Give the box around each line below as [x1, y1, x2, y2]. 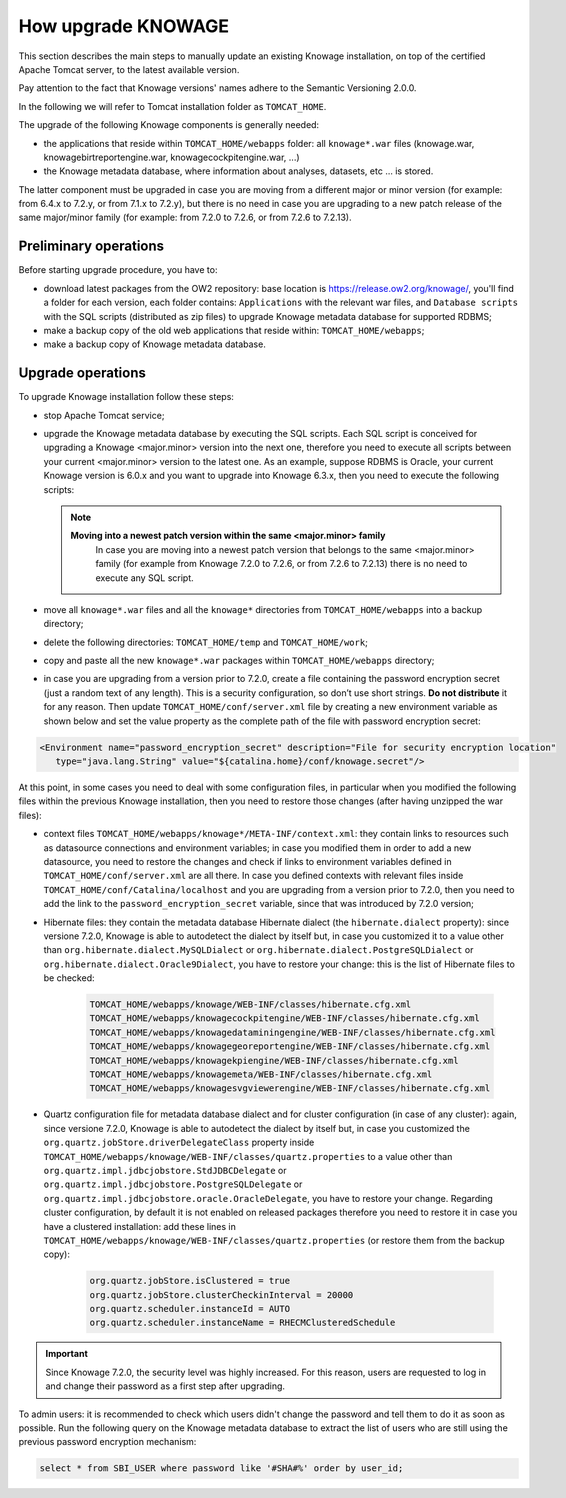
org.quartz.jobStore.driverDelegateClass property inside [43, 1136, 315, 1149]
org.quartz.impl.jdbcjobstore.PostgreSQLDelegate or [43, 1178, 303, 1190]
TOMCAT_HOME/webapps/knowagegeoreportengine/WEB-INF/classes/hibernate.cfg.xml [89, 1041, 491, 1052]
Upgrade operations [18, 365, 147, 382]
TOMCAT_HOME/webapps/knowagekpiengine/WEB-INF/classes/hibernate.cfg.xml [89, 1055, 459, 1066]
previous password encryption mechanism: [18, 1436, 197, 1448]
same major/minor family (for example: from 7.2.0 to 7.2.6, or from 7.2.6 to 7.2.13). [18, 211, 352, 224]
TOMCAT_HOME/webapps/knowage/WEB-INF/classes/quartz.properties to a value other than [43, 1150, 453, 1162]
